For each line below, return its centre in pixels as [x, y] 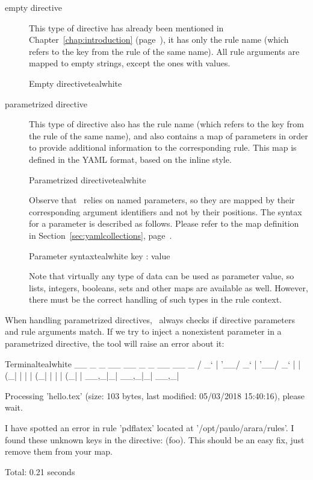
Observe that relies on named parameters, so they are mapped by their [162, 200]
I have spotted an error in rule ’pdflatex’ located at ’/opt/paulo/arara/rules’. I [150, 428]
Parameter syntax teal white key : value [100, 255]
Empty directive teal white [76, 83]
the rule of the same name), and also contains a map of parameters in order [169, 135]
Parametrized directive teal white [88, 179]
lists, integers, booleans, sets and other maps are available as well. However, [169, 287]
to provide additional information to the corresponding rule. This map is [163, 147]
